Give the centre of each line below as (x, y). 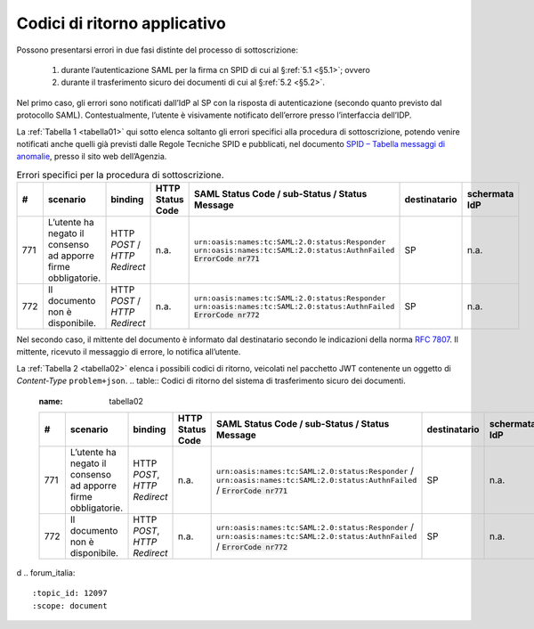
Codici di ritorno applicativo (121, 23)
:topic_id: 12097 (70, 593)
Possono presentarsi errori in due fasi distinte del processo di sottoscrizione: (157, 50)
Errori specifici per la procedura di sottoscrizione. (120, 175)
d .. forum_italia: (46, 573)
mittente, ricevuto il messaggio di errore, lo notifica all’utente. (129, 352)
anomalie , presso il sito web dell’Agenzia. (92, 157)
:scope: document (70, 605)
